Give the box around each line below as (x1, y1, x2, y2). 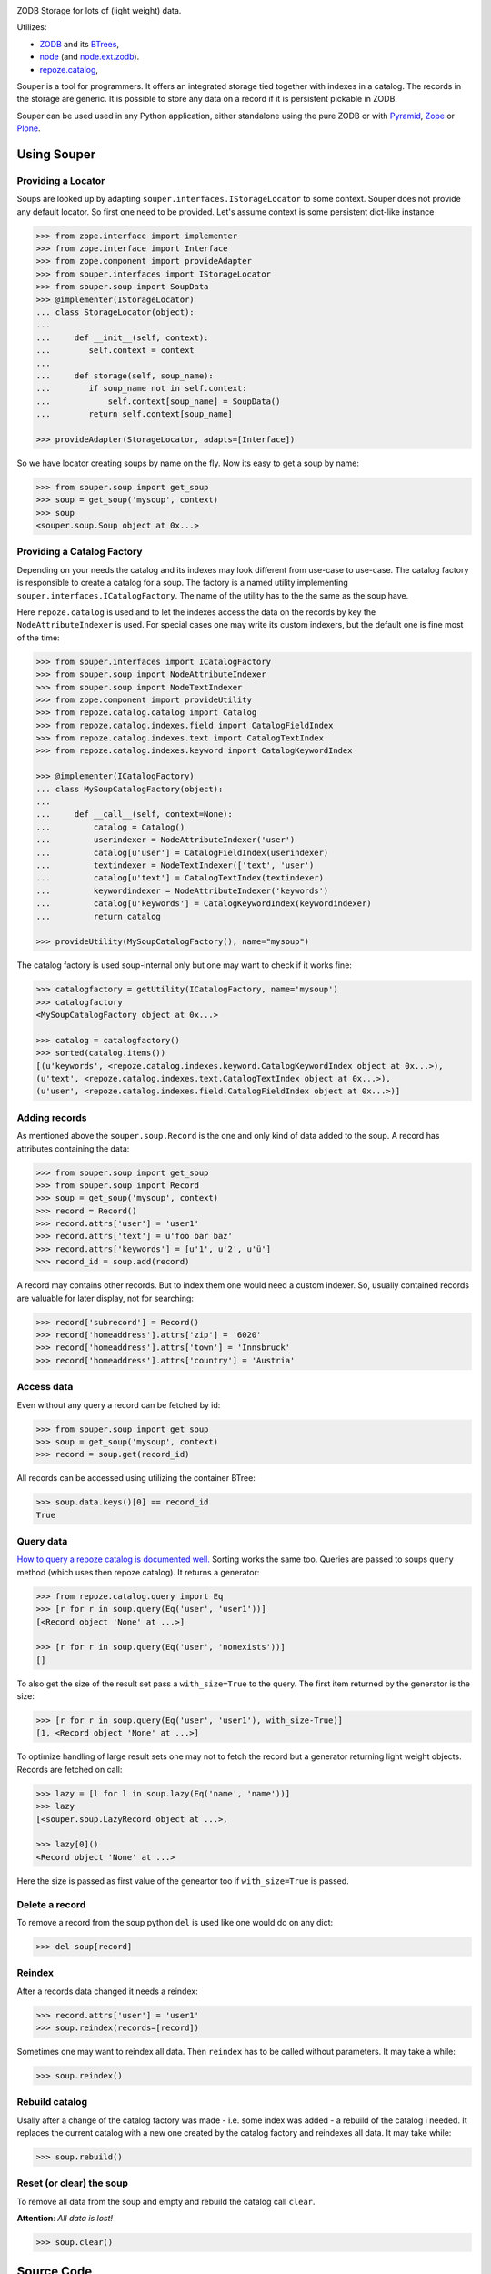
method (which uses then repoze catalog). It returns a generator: (16, 1566, 260, 1577)
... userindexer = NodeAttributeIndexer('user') (35, 835, 296, 845)
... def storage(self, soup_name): (35, 370, 214, 381)
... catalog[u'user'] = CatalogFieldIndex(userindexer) (35, 847, 329, 858)
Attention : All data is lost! (16, 2213, 114, 2224)
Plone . (16, 123, 41, 134)
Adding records (16, 1111, 87, 1123)
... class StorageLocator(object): (35, 307, 195, 317)
